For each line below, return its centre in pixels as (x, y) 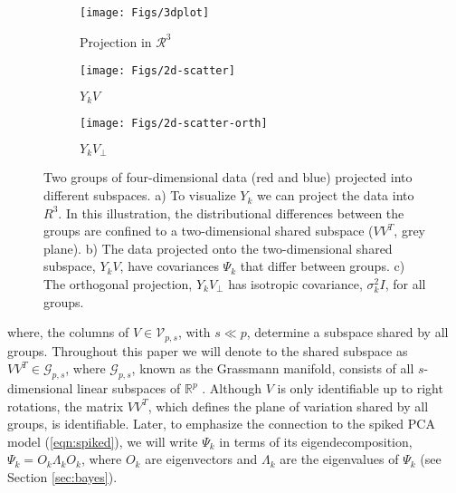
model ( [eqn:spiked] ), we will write (103, 441)
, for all (405, 284)
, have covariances (169, 266)
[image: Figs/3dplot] (145, 13)
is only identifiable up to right (360, 388)
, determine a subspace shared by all (347, 332)
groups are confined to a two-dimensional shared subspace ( (209, 231)
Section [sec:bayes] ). (62, 477)
